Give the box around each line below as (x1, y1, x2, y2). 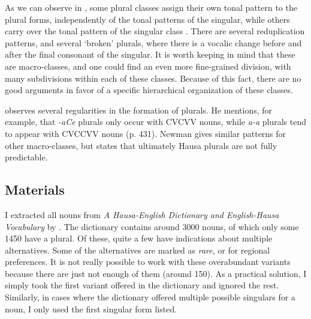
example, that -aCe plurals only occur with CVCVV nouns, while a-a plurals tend (5, 115, 306, 128)
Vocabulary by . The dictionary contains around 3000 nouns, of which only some (5, 220, 299, 232)
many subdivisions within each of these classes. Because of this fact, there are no (5, 71, 301, 84)
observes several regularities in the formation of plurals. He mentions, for (5, 103, 273, 116)
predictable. (5, 151, 48, 163)
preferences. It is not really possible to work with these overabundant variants (5, 255, 291, 268)
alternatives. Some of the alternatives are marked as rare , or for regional (5, 243, 270, 256)
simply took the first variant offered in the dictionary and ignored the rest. (5, 279, 279, 291)
